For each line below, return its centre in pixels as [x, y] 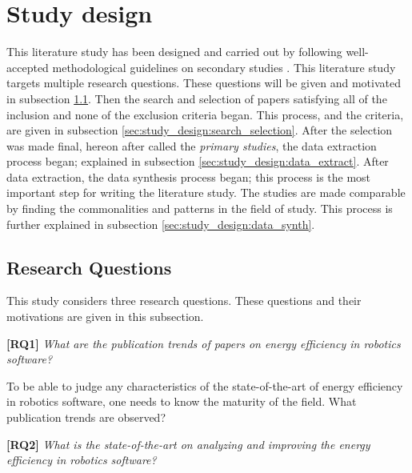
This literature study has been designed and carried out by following [174, 52]
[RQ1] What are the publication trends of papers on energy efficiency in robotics [204, 343]
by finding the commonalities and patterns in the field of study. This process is [200, 208]
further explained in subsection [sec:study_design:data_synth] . [161, 224]
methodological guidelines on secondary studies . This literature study [224, 67]
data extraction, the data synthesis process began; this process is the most [189, 176]
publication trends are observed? [86, 417]
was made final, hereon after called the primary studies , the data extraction [192, 145]
